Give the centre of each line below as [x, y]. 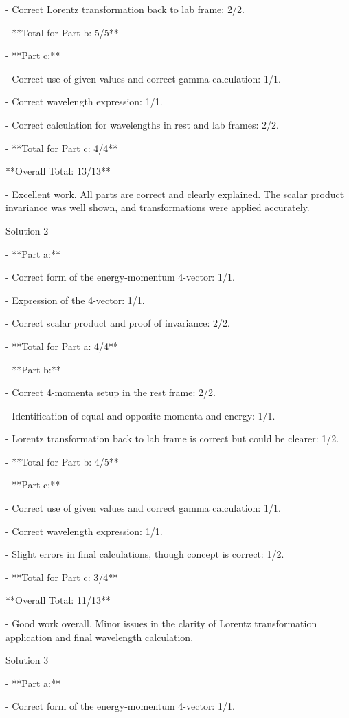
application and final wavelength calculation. [100, 637]
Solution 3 [27, 660]
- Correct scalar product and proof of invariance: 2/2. [118, 323]
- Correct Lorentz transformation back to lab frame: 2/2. [125, 9]
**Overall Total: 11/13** [58, 600]
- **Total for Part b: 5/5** [62, 32]
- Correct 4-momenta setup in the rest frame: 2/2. [111, 392]
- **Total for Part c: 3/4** [62, 577]
